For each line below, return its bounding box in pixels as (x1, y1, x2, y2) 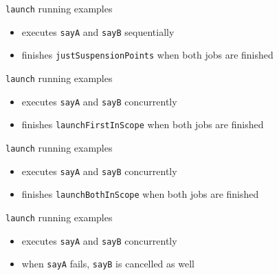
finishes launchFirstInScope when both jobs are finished (21, 117, 264, 132)
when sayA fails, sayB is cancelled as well (21, 256, 194, 271)
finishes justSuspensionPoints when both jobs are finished (21, 48, 274, 62)
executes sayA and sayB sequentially (21, 24, 175, 39)
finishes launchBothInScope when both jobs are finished (21, 187, 259, 201)
